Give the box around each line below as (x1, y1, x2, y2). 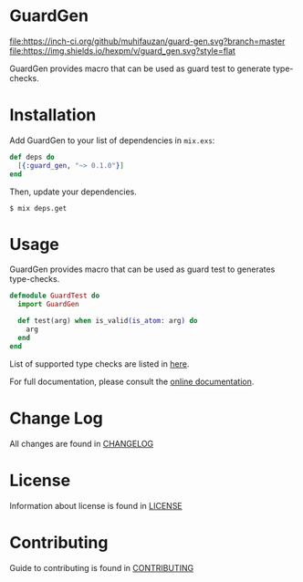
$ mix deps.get (9, 203, 68, 213)
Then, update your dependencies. (9, 186, 137, 197)
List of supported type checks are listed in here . (9, 358, 190, 369)
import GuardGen (17, 300, 79, 309)
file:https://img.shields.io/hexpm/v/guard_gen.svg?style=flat (9, 45, 235, 56)
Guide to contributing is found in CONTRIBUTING (9, 562, 194, 573)
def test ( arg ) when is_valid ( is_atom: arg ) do (17, 317, 198, 326)
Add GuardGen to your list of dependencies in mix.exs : (9, 134, 215, 146)
